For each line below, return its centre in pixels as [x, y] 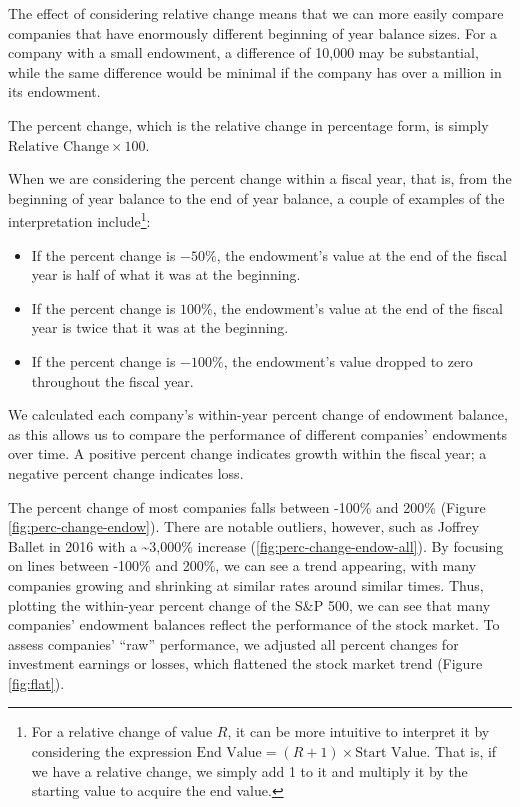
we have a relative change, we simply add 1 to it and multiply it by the [249, 770]
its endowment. [54, 91]
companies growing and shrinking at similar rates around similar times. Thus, [246, 584]
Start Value [391, 753]
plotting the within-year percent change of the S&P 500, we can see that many [249, 604]
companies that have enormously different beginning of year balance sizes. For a [253, 32]
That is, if [466, 751]
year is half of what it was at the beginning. [166, 274]
